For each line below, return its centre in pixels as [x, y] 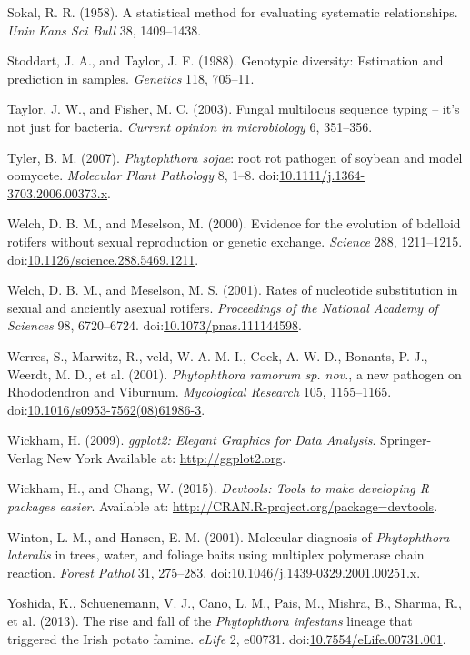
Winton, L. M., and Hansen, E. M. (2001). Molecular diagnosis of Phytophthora [229, 536]
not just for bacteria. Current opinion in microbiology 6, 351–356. [190, 126]
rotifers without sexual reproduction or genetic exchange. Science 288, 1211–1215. [235, 241]
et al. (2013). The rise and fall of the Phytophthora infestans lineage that [210, 621]
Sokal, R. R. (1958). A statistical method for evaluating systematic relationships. [233, 12]
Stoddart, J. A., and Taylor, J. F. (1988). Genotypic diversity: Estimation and [225, 60]
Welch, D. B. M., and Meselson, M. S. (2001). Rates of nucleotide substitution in [233, 290]
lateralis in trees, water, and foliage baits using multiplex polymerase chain [216, 554]
